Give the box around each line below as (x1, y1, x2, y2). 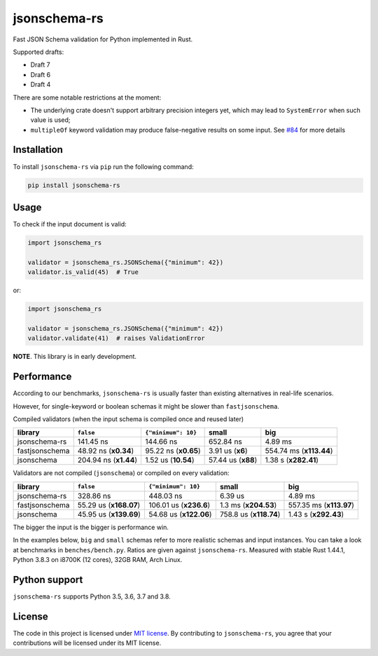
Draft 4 (30, 81, 51, 89)
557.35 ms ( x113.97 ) (288, 500, 355, 510)
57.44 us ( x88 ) (209, 456, 258, 465)
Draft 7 (30, 60, 50, 69)
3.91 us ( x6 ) (209, 446, 248, 456)
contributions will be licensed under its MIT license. (13, 638, 162, 648)
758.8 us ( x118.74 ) (219, 509, 281, 519)
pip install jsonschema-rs (27, 181, 120, 189)
